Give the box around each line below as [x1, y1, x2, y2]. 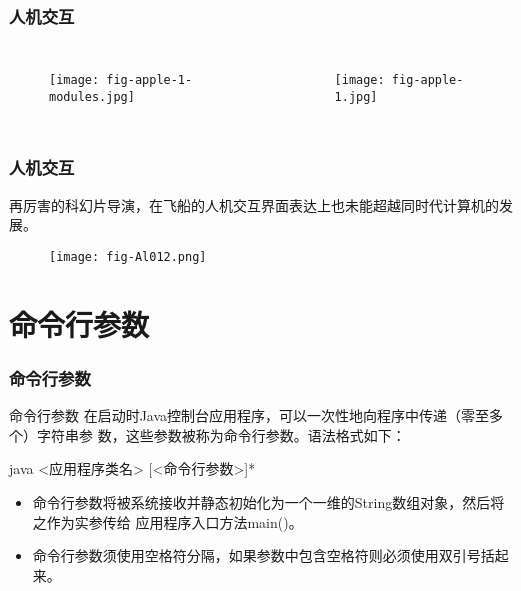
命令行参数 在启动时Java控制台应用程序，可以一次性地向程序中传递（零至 [9, 405, 490, 426]
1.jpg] [334, 89, 378, 104]
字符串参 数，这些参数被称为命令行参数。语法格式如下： [36, 424, 406, 445]
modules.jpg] [49, 89, 135, 104]
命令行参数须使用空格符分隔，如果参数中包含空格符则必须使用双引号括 [32, 545, 495, 566]
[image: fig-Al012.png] [49, 249, 207, 264]
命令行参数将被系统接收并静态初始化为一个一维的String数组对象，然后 [32, 491, 491, 512]
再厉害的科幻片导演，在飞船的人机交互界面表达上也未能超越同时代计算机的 [9, 194, 499, 215]
